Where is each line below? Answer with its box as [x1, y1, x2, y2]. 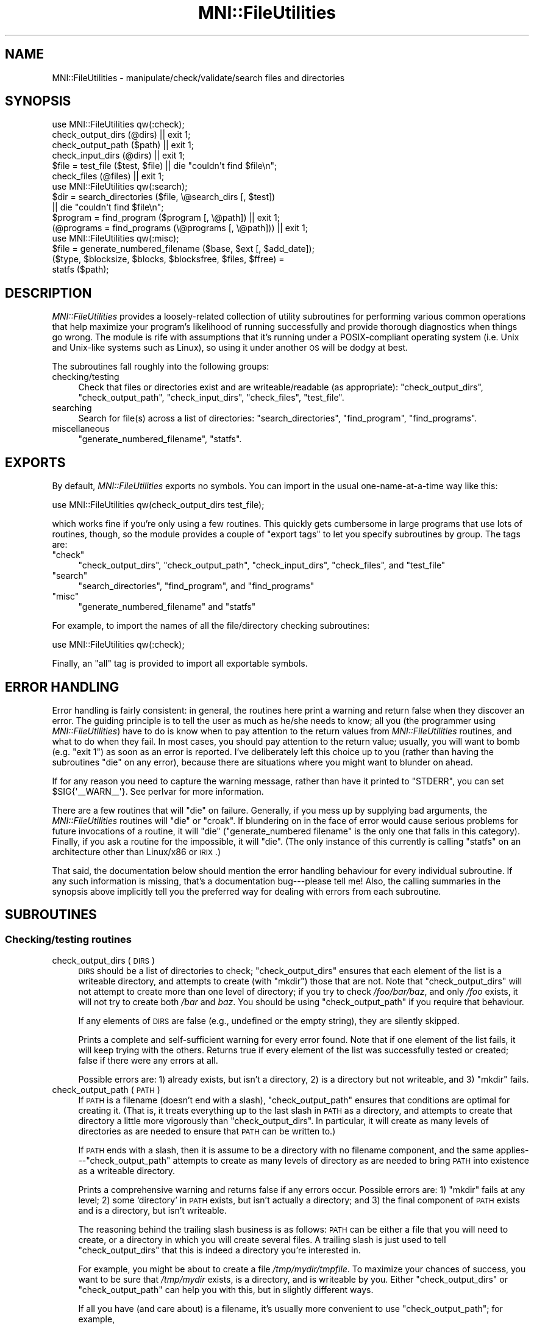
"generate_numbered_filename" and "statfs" [78, 601, 256, 612]
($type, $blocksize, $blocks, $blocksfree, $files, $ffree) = [52, 254, 285, 265]
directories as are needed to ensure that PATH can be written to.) [78, 1126, 336, 1137]
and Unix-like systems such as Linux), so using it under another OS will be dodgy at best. [52, 342, 408, 353]
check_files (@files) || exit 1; [52, 171, 165, 182]
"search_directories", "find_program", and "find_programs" [78, 581, 315, 592]
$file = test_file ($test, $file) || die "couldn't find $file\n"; [52, 160, 277, 171]
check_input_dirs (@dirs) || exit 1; [52, 150, 185, 161]
